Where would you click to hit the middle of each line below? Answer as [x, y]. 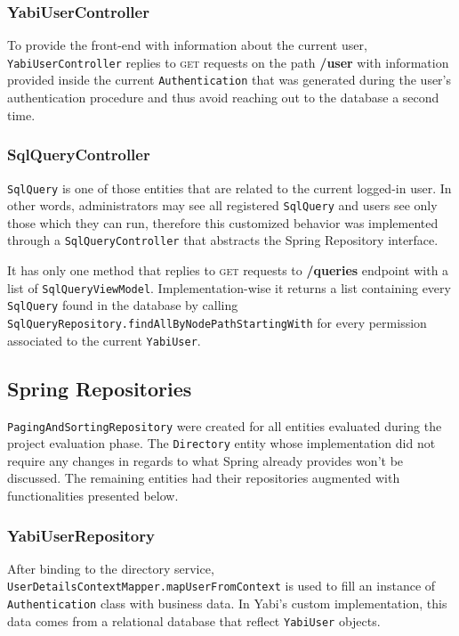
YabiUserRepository [81, 535]
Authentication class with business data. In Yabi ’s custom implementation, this [227, 603]
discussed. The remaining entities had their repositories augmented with [204, 478]
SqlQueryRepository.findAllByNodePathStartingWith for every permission [217, 322]
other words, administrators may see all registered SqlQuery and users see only [222, 205]
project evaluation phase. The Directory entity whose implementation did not [221, 443]
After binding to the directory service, [111, 568]
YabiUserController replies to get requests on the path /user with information [228, 62]
